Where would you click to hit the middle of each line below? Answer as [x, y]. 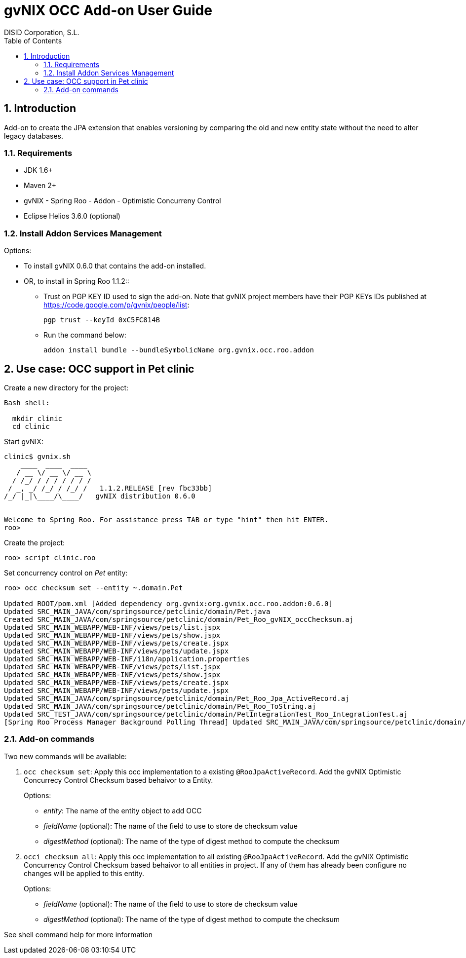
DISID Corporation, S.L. [42, 32]
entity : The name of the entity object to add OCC [123, 810]
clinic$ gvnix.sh [37, 456]
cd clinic [31, 426]
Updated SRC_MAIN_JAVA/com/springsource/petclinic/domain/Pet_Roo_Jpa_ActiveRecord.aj [177, 698]
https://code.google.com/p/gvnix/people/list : [116, 305]
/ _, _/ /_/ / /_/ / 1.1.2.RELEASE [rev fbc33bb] [110, 488]
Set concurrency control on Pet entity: [66, 573]
